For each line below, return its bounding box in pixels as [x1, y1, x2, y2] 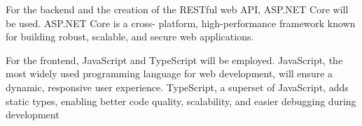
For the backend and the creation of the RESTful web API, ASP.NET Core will [6, 2, 349, 16]
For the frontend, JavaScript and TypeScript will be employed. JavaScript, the [6, 52, 343, 67]
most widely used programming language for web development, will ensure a [6, 66, 333, 81]
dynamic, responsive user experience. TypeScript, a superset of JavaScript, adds [6, 79, 349, 94]
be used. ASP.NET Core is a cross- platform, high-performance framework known [6, 15, 356, 30]
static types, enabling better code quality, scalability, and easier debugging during [6, 93, 356, 108]
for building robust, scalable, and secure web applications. [6, 29, 254, 44]
